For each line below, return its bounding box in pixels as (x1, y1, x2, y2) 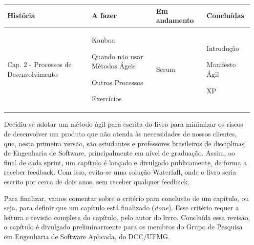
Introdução (206, 43, 239, 53)
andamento (156, 15, 194, 25)
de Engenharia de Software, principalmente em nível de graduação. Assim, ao (4, 148, 235, 158)
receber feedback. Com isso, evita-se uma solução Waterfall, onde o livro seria (4, 167, 236, 177)
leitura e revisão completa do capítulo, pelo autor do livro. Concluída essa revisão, (4, 212, 250, 222)
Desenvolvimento (7, 68, 58, 79)
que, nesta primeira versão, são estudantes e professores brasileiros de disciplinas (4, 138, 245, 148)
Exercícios (91, 93, 122, 104)
